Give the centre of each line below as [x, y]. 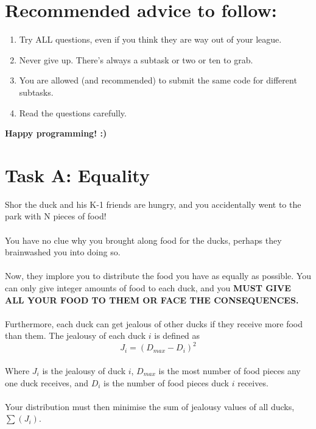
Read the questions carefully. [73, 112]
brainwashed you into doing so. [63, 252]
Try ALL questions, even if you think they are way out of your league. [150, 39]
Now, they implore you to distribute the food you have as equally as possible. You [158, 276]
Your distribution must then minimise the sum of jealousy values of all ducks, [150, 406]
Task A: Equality [77, 175]
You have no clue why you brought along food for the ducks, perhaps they [143, 240]
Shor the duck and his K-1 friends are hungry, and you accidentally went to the [153, 204]
